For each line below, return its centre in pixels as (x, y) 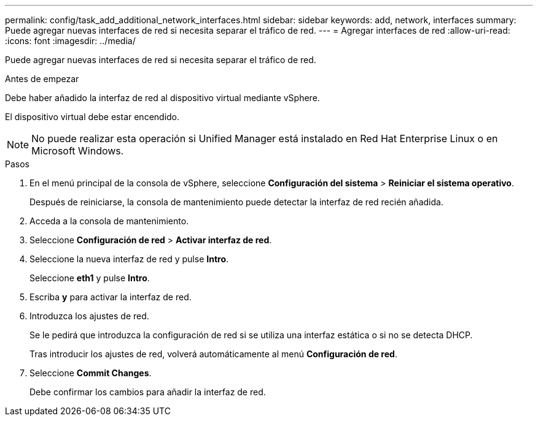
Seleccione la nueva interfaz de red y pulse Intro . (129, 259)
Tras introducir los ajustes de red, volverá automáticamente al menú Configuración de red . (213, 354)
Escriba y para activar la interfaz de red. (111, 297)
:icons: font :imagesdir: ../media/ (70, 41)
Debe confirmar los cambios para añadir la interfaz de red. (148, 392)
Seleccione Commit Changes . (91, 373)
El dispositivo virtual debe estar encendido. (92, 117)
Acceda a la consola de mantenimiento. (109, 221)
